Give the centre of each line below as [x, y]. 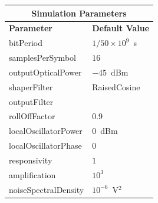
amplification [32, 174]
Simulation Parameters [79, 13]
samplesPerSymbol [42, 58]
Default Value [121, 28]
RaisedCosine [116, 86]
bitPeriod [26, 43]
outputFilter [31, 101]
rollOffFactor [32, 116]
